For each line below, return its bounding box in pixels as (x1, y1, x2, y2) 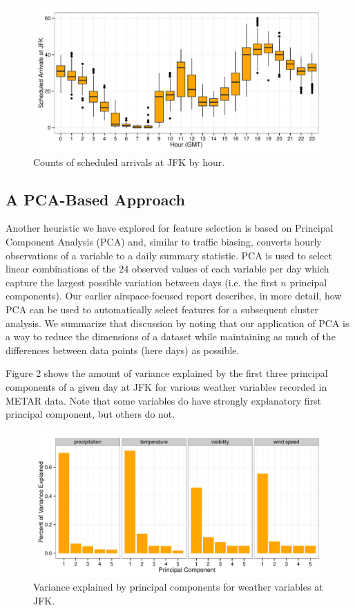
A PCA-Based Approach (6, 188, 185, 210)
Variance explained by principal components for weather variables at (33, 580, 323, 594)
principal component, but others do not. (6, 407, 175, 421)
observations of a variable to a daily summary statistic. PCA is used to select (6, 248, 332, 262)
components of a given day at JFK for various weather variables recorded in (6, 379, 327, 394)
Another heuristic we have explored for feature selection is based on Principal (6, 221, 334, 235)
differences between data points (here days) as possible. (6, 342, 240, 357)
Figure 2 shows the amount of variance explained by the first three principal (6, 366, 328, 380)
